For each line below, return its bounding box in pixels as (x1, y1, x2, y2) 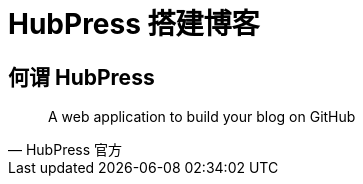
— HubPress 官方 (8, 141, 123, 159)
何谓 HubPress (8, 64, 155, 90)
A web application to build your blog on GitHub (48, 108, 356, 126)
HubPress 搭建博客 (8, 7, 260, 41)
